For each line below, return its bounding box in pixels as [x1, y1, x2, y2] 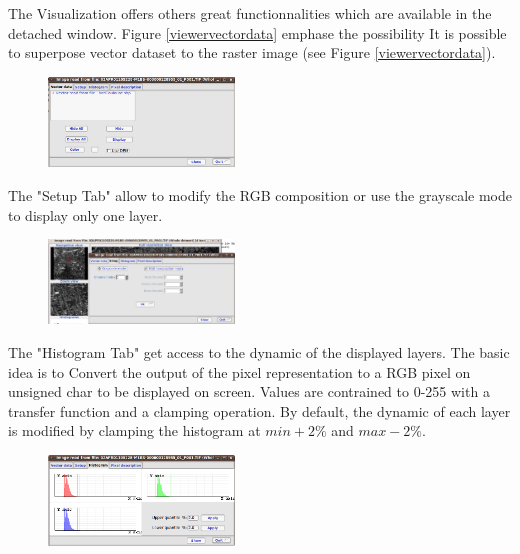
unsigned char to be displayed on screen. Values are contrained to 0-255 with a [8, 381, 490, 402]
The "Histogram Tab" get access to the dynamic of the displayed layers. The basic [8, 342, 510, 363]
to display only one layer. [8, 204, 163, 225]
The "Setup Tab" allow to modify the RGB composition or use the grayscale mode [8, 185, 512, 205]
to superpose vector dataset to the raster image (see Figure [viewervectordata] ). [8, 42, 496, 63]
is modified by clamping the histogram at [8, 420, 261, 441]
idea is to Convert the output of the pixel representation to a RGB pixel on [8, 361, 471, 382]
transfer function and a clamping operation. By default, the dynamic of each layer [8, 400, 511, 421]
